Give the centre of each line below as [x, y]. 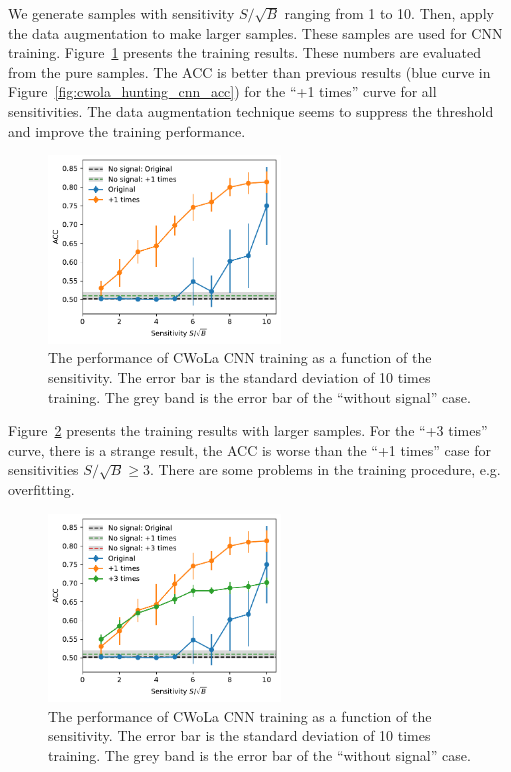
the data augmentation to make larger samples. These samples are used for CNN [255, 32]
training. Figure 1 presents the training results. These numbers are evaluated [245, 52]
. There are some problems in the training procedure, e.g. [325, 469]
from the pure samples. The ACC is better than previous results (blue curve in [249, 71]
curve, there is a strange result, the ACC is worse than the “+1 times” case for [249, 449]
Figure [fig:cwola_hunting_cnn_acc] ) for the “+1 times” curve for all [222, 91]
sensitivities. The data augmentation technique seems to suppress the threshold [251, 110]
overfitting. [41, 488]
